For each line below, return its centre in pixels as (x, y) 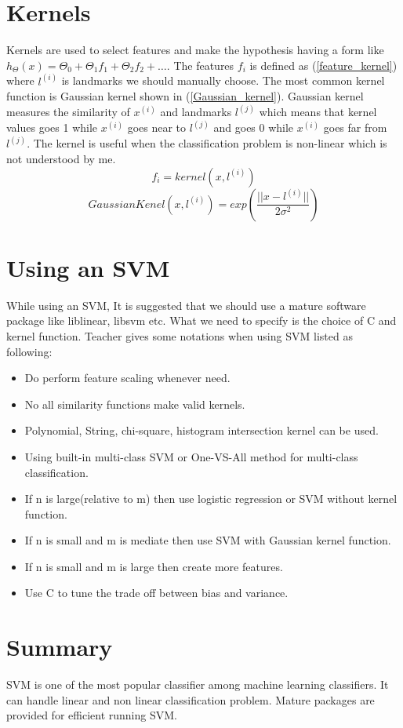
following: (29, 351)
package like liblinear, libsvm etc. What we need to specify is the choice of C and (201, 320)
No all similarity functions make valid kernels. (135, 404)
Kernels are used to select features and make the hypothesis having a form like (195, 50)
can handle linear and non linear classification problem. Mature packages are (191, 699)
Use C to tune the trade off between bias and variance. (156, 593)
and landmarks (196, 112)
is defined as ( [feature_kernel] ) (323, 65)
